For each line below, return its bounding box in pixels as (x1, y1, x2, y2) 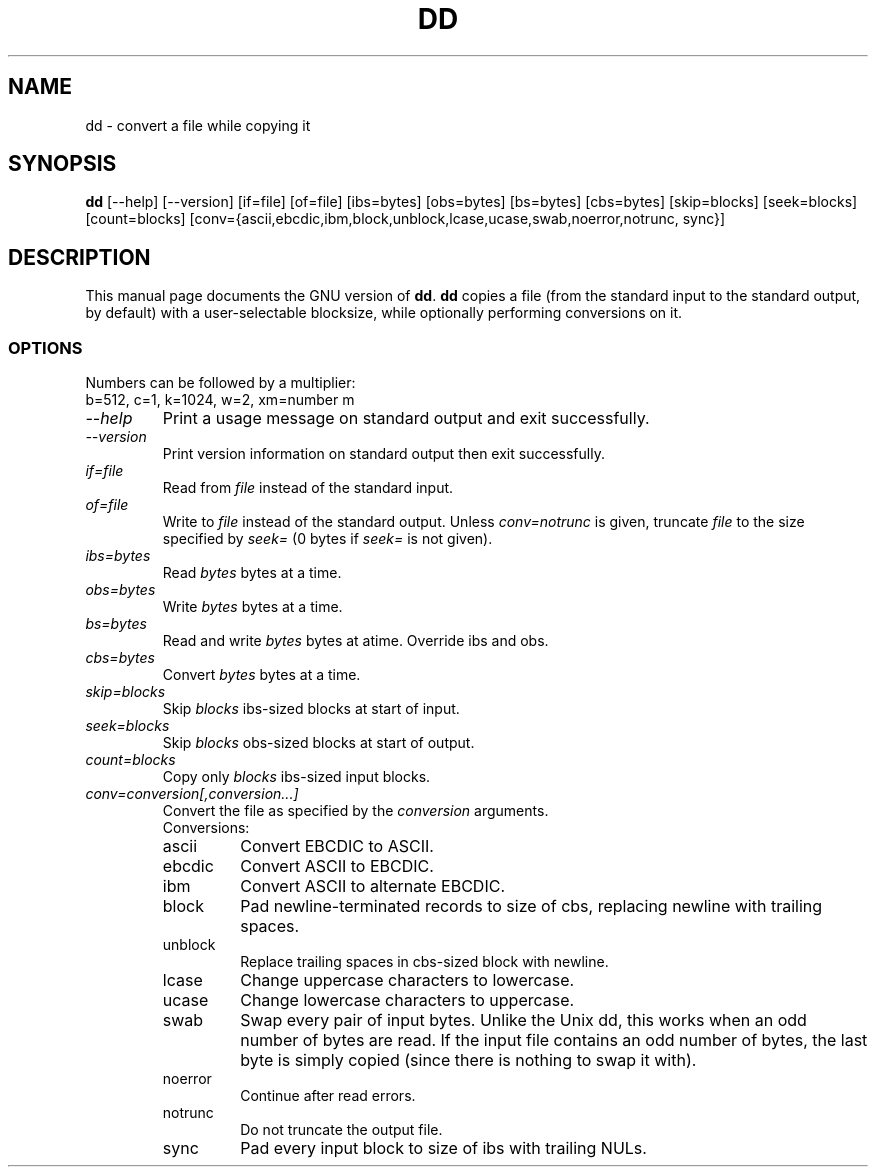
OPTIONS (8, 337, 83, 358)
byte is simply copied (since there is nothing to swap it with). (240, 1050, 697, 1071)
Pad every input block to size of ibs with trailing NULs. (240, 1138, 647, 1159)
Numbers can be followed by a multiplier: (85, 374, 356, 392)
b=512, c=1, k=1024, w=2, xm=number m (85, 391, 355, 409)
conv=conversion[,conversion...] (85, 785, 299, 803)
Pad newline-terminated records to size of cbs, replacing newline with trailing (240, 896, 823, 917)
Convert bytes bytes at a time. (162, 666, 361, 684)
